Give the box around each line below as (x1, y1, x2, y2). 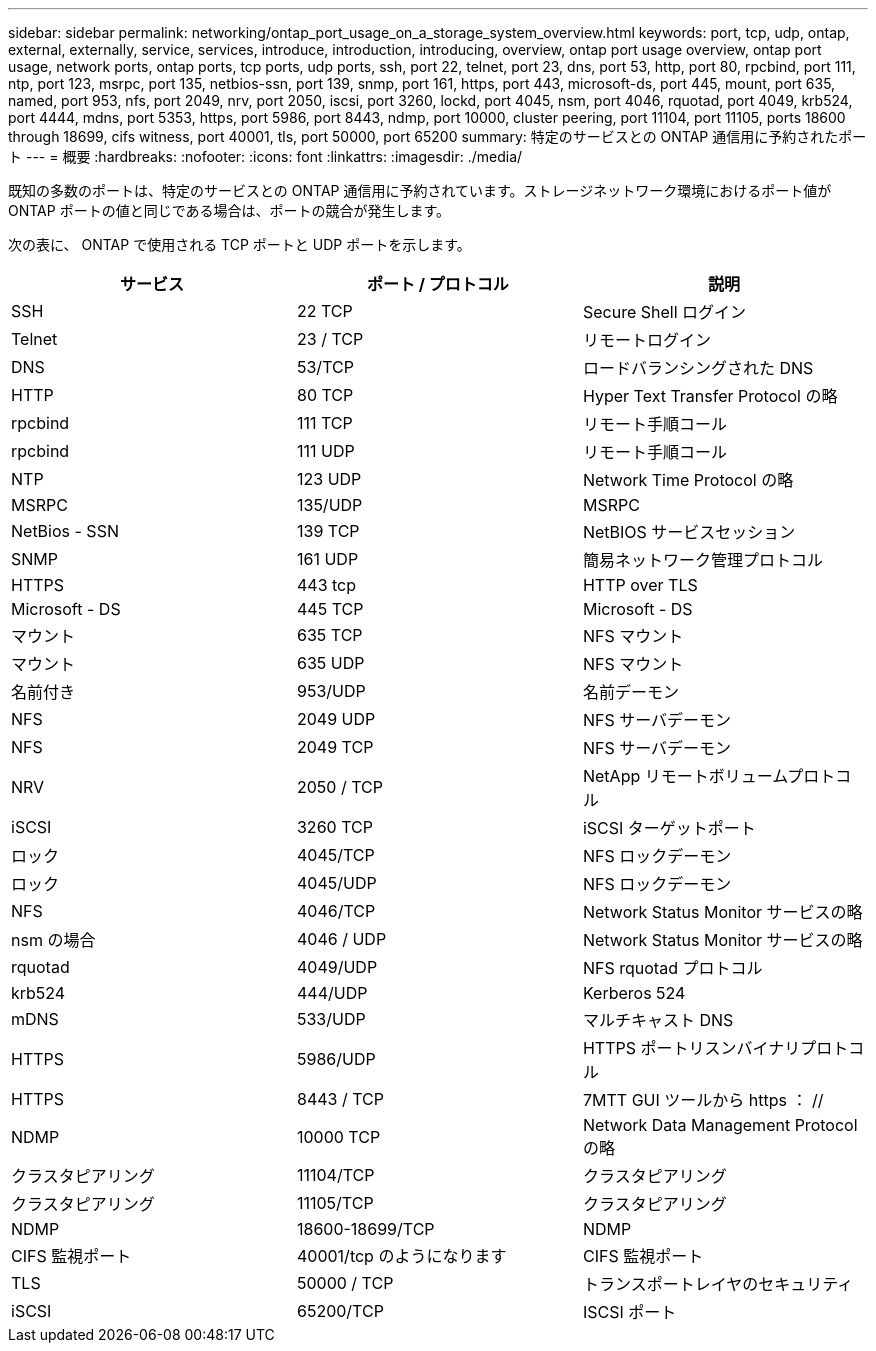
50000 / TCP (296, 1273, 394, 1293)
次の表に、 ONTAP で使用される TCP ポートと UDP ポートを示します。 (8, 236, 471, 253)
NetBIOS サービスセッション (582, 522, 796, 542)
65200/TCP (296, 1301, 384, 1321)
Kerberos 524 (582, 983, 686, 1003)
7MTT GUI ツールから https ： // (582, 1090, 824, 1110)
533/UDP (296, 1009, 366, 1029)
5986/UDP (296, 1049, 376, 1069)
